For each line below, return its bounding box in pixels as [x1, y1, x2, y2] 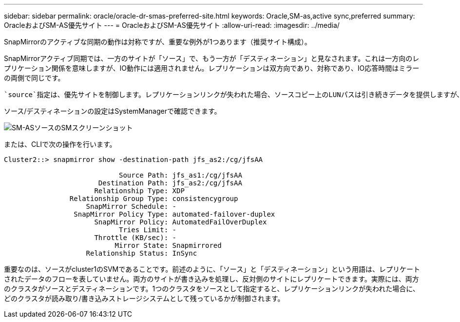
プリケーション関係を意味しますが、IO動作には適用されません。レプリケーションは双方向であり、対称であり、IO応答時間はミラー [4, 64, 420, 72]
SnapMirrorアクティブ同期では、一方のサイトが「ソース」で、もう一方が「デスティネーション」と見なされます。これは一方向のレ [4, 54, 420, 62]
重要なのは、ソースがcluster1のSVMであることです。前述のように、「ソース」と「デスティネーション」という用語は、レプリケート [4, 265, 421, 273]
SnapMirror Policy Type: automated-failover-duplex [74, 210, 275, 218]
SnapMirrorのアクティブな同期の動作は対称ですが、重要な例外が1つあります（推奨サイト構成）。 [4, 38, 311, 46]
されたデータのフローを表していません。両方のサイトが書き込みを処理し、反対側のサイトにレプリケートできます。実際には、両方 [4, 275, 419, 283]
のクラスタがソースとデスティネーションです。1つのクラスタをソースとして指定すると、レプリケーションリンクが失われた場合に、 [4, 284, 420, 293]
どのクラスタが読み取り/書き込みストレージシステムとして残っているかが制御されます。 [4, 294, 285, 302]
